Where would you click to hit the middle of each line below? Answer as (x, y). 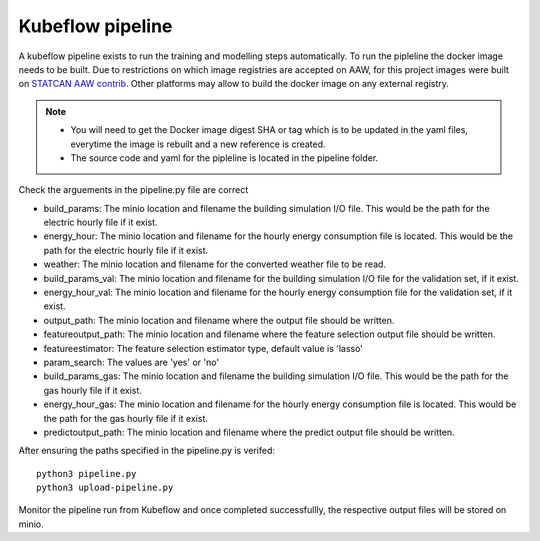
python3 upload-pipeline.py (105, 488)
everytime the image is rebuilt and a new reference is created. (198, 144)
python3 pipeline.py (86, 473)
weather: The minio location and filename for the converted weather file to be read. (215, 264)
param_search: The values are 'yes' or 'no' (131, 362)
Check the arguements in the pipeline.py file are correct (133, 190)
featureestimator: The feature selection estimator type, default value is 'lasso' (203, 348)
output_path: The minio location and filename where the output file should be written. (219, 320)
